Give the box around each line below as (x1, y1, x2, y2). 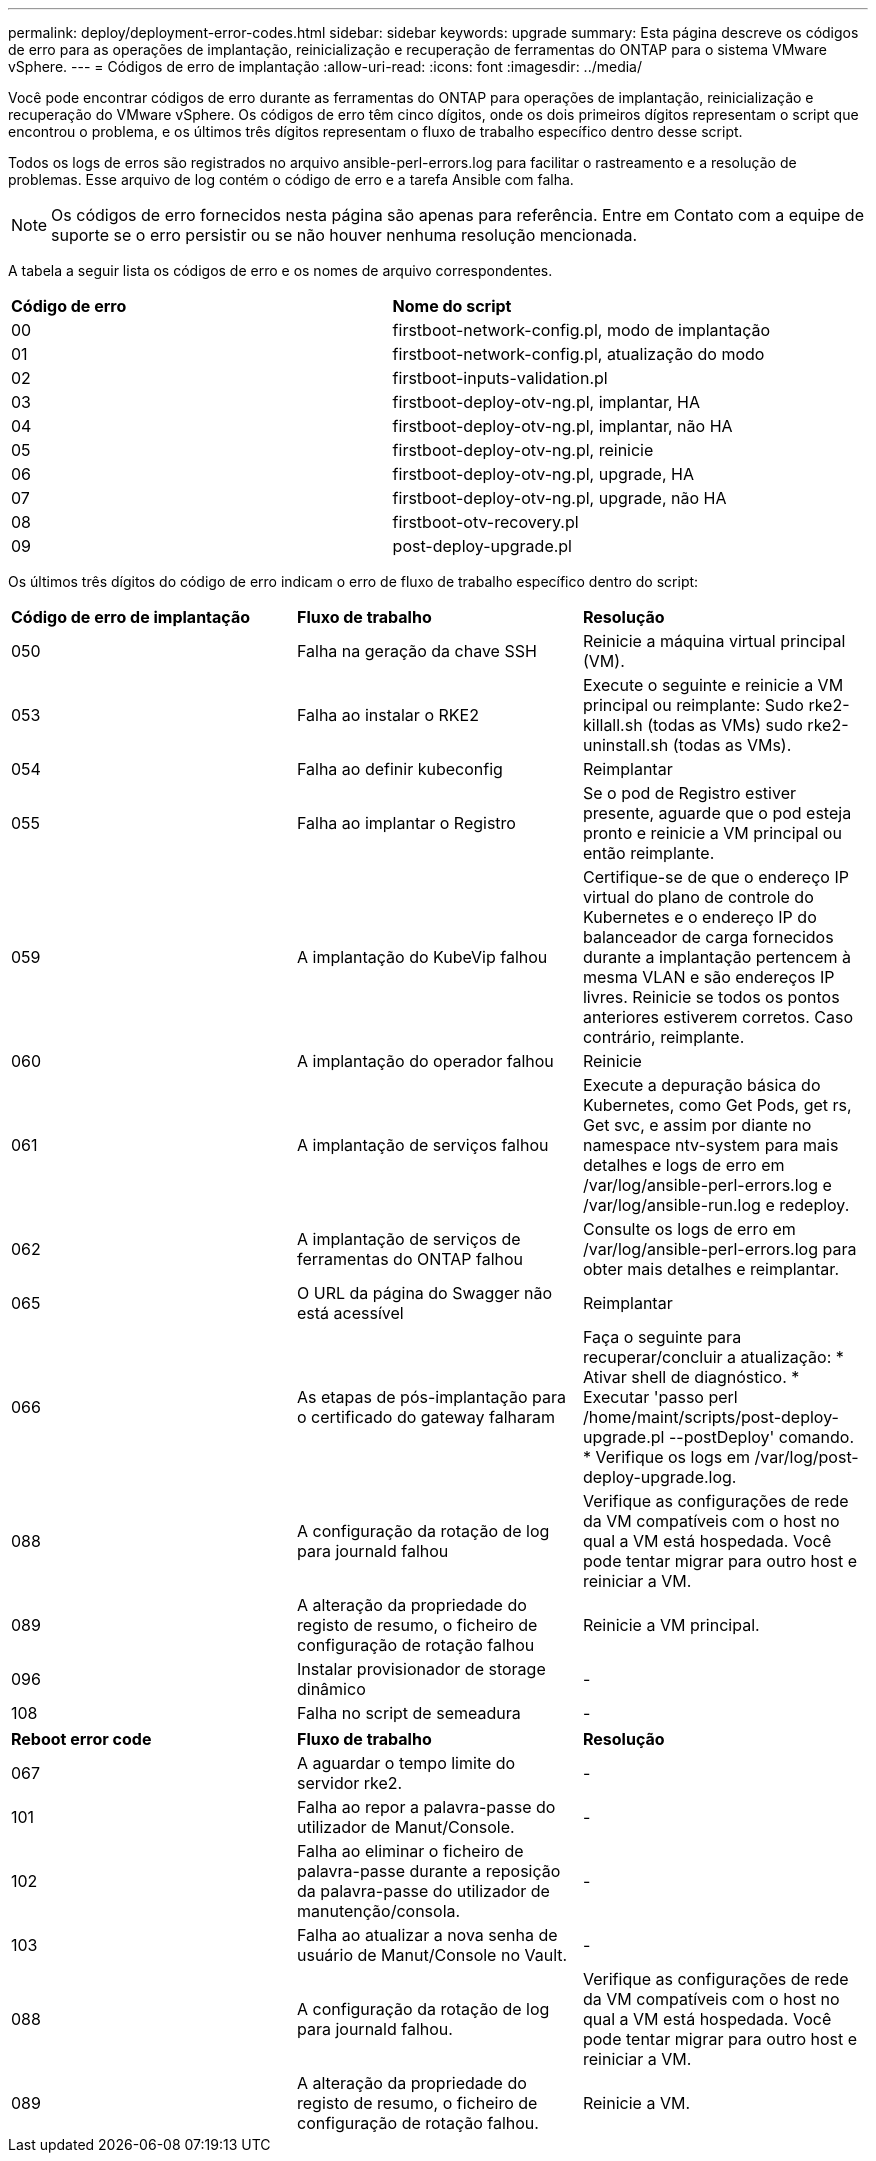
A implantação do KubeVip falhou (296, 947, 548, 967)
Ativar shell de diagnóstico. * (582, 1367, 800, 1387)
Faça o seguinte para (582, 1327, 742, 1347)
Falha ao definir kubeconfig (296, 759, 503, 779)
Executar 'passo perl (582, 1387, 738, 1407)
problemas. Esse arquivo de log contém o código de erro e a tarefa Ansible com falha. (8, 171, 574, 188)
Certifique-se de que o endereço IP (582, 867, 849, 887)
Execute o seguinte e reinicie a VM (582, 675, 844, 695)
